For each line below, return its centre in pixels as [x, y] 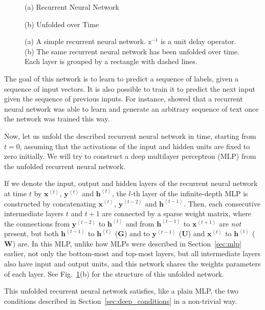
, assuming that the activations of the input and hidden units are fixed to [135, 146]
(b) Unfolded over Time [62, 24]
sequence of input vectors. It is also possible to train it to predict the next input [130, 88]
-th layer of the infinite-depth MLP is [189, 193]
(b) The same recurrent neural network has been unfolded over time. [132, 51]
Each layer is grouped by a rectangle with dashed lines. [111, 61]
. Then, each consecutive [222, 203]
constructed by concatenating [50, 203]
